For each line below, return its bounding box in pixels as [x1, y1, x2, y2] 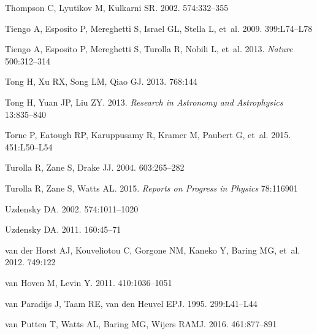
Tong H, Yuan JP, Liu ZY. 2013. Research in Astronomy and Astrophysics [5, 95, 283, 108]
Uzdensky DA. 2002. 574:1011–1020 [5, 202, 139, 215]
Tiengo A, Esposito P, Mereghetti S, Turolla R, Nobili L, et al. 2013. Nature [5, 42, 293, 55]
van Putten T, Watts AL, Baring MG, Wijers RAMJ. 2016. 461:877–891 [5, 317, 277, 330]
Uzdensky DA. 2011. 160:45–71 [5, 223, 121, 236]
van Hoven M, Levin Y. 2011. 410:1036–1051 [5, 276, 172, 289]
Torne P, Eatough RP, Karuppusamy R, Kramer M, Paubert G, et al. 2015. [5, 128, 291, 141]
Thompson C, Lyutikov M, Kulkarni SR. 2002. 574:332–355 [5, 1, 229, 14]
